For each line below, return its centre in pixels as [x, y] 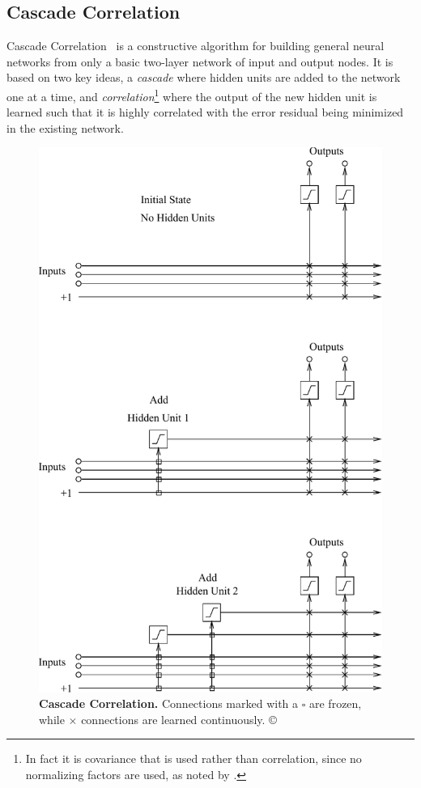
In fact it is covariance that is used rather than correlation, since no [193, 758]
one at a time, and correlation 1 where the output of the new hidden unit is [192, 95]
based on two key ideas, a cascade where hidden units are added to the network [204, 77]
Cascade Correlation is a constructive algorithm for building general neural [196, 46]
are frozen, [335, 703]
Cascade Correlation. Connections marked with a [169, 703]
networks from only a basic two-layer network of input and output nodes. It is [200, 61]
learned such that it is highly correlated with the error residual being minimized [205, 112]
